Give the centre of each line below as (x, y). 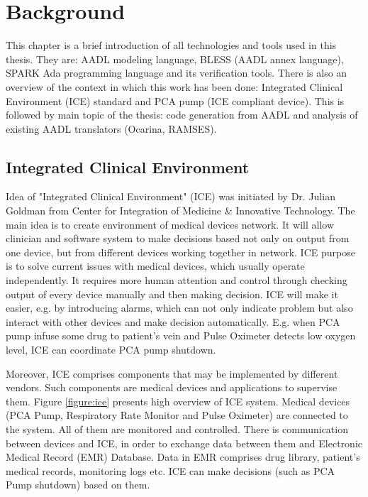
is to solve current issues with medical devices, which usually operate (155, 266)
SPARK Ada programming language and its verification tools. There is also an (177, 73)
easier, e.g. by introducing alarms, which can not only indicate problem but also (179, 308)
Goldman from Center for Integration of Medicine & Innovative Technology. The (180, 211)
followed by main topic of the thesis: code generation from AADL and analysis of (182, 115)
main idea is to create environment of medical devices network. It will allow (170, 224)
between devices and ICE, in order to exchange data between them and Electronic (184, 443)
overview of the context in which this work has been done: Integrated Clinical (174, 86)
